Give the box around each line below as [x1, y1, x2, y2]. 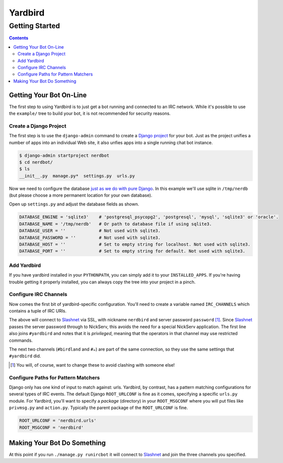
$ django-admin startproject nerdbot [19, 152, 110, 158]
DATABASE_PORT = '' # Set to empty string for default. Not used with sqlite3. [19, 248, 245, 254]
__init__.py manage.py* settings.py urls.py [19, 173, 135, 179]
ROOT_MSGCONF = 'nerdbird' [19, 425, 84, 430]
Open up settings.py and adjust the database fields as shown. [9, 201, 139, 207]
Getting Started [9, 21, 60, 30]
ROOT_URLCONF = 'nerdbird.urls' [19, 418, 97, 424]
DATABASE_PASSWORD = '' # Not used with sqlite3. [19, 235, 161, 241]
